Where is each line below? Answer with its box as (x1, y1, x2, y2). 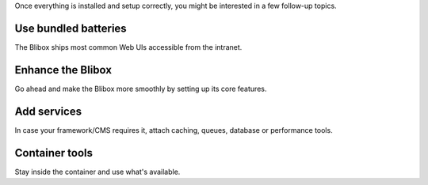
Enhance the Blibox (14, 63, 113, 77)
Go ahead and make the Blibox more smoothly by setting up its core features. (14, 84, 267, 93)
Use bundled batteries (14, 21, 127, 35)
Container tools (14, 146, 93, 160)
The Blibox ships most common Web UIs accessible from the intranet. (14, 42, 243, 51)
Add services (14, 104, 82, 118)
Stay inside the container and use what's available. (14, 167, 181, 176)
